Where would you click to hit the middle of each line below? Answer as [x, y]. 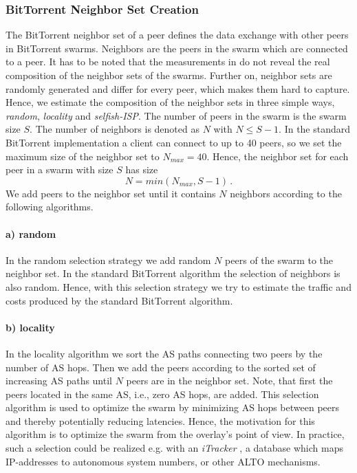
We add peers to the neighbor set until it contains [111, 193]
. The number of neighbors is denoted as [115, 129]
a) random [31, 233]
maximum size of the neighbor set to [83, 156]
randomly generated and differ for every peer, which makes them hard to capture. [178, 88]
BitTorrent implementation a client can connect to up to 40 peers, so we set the [174, 142]
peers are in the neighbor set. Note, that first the [229, 381]
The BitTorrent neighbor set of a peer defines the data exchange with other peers [177, 35]
